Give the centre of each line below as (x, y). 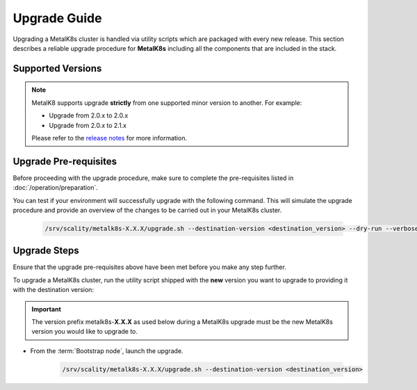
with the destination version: (53, 290)
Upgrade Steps (46, 251)
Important (47, 309)
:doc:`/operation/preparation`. (56, 188)
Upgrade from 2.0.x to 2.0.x (89, 115)
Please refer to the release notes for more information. (109, 138)
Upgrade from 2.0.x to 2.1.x (88, 125)
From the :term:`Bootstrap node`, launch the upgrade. (107, 350)
